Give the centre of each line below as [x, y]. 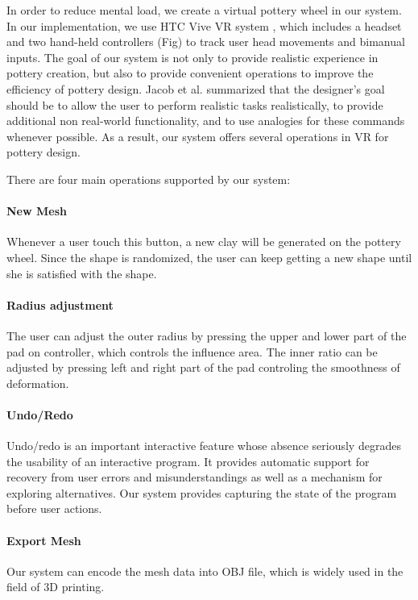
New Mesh [37, 211]
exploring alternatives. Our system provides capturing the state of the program [202, 492]
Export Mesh [44, 540]
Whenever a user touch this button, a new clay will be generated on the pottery [204, 242]
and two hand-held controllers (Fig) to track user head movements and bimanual [206, 42]
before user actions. [54, 508]
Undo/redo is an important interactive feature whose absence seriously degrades [204, 446]
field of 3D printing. [56, 587]
